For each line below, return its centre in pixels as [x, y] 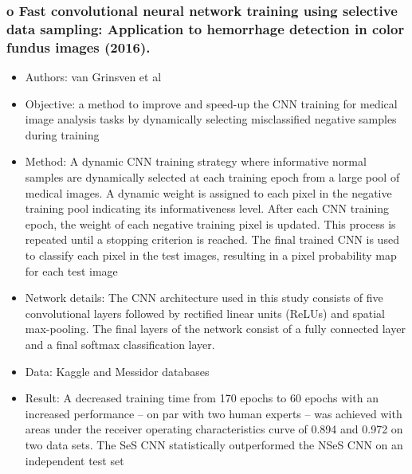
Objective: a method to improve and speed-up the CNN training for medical [211, 103]
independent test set [75, 460]
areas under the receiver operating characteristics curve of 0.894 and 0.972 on [214, 429]
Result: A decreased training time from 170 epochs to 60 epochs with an [202, 398]
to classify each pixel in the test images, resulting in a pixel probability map [211, 255]
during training [62, 134]
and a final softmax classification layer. [120, 344]
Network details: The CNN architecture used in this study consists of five [204, 298]
